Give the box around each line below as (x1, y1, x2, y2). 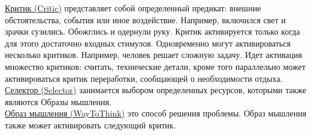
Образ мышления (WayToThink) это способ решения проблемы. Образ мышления (5, 107, 307, 119)
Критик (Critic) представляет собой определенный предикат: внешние (5, 2, 261, 14)
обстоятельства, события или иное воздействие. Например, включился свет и (5, 13, 286, 26)
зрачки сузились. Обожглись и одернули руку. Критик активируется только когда (5, 25, 300, 38)
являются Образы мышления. (5, 95, 111, 108)
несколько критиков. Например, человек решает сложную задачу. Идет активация (5, 48, 302, 61)
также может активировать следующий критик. (5, 118, 176, 131)
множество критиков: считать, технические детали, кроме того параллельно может (5, 60, 306, 72)
